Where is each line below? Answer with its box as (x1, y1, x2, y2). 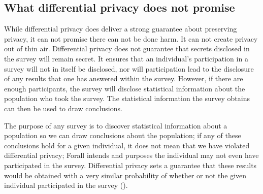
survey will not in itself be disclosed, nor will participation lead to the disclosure (4, 63, 254, 74)
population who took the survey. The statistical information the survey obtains (4, 93, 250, 104)
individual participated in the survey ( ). (4, 180, 128, 190)
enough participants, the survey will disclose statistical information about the (4, 83, 245, 93)
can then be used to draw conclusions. (4, 103, 122, 113)
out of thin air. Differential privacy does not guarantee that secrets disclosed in (4, 43, 250, 54)
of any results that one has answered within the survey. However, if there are (4, 73, 243, 84)
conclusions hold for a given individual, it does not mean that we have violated (4, 140, 250, 150)
